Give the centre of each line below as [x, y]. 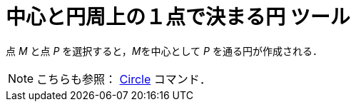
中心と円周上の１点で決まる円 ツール [178, 17]
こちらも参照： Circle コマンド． [124, 79]
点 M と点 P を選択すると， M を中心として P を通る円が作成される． [164, 51]
